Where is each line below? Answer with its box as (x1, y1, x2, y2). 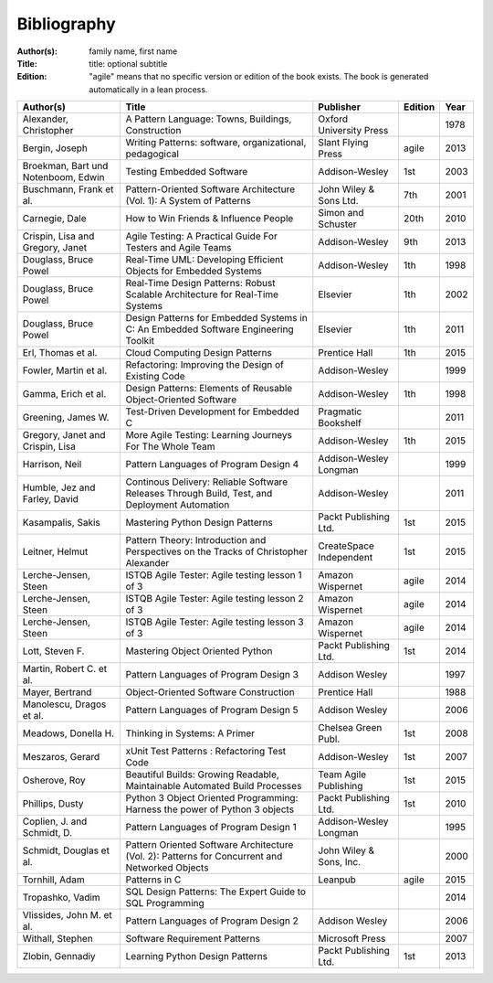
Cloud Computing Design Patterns (125, 347, 273, 359)
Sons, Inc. (318, 856, 361, 869)
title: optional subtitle (89, 58, 168, 69)
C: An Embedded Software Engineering (125, 323, 294, 336)
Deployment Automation (125, 498, 230, 511)
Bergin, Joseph (22, 142, 89, 155)
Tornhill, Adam (22, 873, 86, 886)
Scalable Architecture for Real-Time (125, 288, 278, 301)
